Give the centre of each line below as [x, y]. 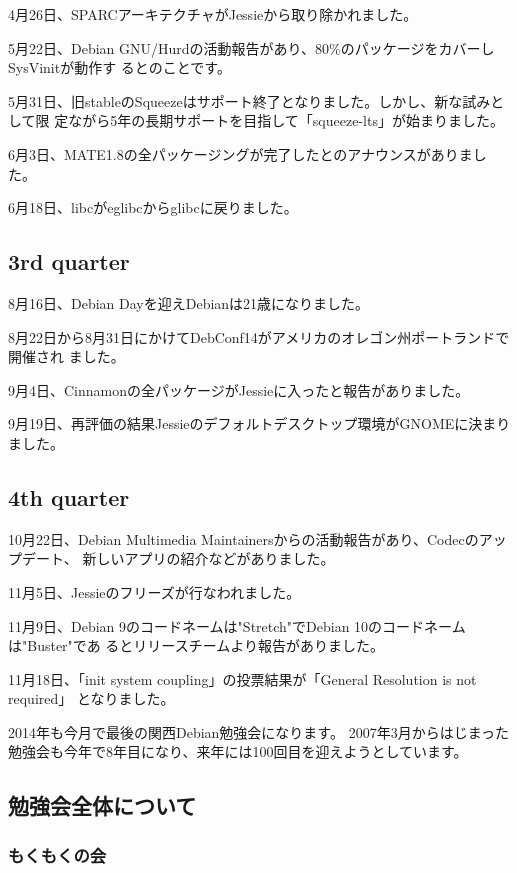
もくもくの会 [57, 854]
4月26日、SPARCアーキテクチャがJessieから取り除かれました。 [213, 14]
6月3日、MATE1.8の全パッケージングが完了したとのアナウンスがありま [240, 153]
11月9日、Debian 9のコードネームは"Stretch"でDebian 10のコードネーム [237, 625]
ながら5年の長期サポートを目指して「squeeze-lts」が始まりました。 [286, 120]
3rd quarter [69, 261]
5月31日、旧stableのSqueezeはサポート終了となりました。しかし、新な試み [249, 100]
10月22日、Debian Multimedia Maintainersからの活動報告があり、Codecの [243, 538]
